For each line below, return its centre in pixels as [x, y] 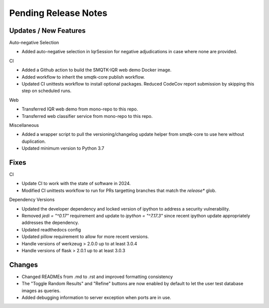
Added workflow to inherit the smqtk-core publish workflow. [83, 77]
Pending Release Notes [58, 13]
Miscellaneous [24, 125]
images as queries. [41, 291]
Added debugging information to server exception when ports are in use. [96, 298]
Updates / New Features [47, 31]
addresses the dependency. [50, 223]
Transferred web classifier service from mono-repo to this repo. [87, 116]
